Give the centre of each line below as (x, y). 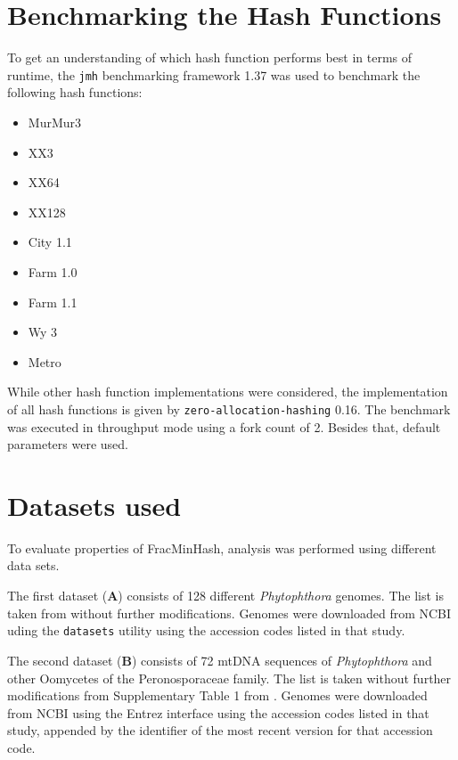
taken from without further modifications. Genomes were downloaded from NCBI (229, 613)
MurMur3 (55, 122)
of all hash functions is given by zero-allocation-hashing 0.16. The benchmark (229, 409)
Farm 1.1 (53, 302)
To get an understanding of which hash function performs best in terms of (210, 57)
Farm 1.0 (53, 271)
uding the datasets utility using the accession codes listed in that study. (206, 630)
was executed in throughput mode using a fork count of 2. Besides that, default (224, 426)
